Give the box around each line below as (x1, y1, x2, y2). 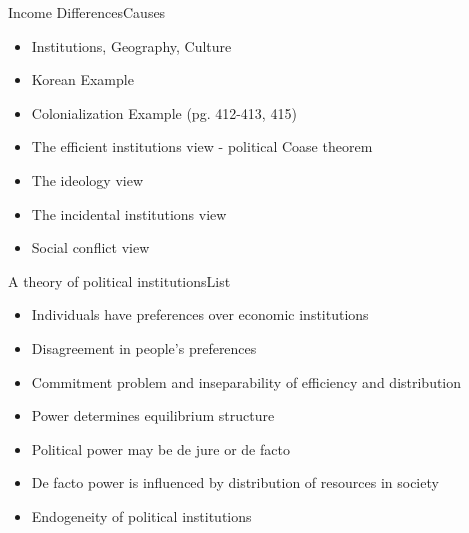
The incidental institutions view (31, 203, 227, 224)
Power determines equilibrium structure (31, 405, 275, 426)
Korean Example (31, 69, 134, 90)
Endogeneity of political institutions (31, 505, 252, 526)
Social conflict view (31, 237, 150, 258)
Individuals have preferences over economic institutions (31, 304, 369, 325)
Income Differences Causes (8, 2, 166, 22)
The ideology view (31, 169, 144, 190)
